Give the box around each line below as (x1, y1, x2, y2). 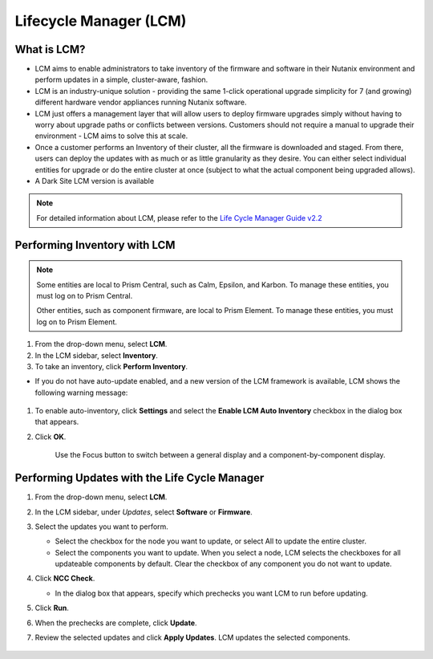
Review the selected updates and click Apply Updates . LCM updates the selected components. (34, 633, 350, 642)
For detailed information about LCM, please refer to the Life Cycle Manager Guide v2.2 (36, 213, 322, 222)
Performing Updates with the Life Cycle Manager (14, 471, 265, 485)
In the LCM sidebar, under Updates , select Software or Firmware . (34, 506, 253, 517)
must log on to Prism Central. (36, 291, 133, 300)
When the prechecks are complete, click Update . (34, 618, 197, 628)
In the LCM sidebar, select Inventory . (34, 350, 158, 360)
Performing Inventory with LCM (14, 238, 176, 252)
